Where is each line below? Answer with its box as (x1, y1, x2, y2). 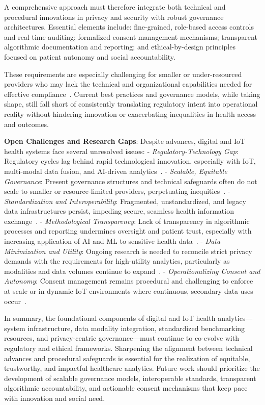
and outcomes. (4, 118, 49, 129)
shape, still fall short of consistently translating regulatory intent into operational (4, 98, 258, 109)
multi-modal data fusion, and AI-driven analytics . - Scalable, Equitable (4, 165, 227, 176)
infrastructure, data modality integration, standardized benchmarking (27, 322, 245, 333)
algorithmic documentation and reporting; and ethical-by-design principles (4, 41, 235, 52)
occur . (4, 295, 27, 306)
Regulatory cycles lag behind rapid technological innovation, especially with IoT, (4, 156, 256, 166)
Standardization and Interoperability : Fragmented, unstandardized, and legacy (4, 195, 246, 206)
